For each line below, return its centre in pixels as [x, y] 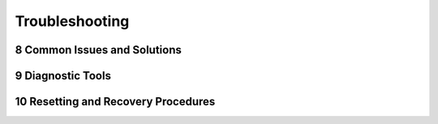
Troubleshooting [72, 21]
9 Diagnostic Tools [63, 76]
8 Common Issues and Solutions [99, 50]
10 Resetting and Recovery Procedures [115, 102]
